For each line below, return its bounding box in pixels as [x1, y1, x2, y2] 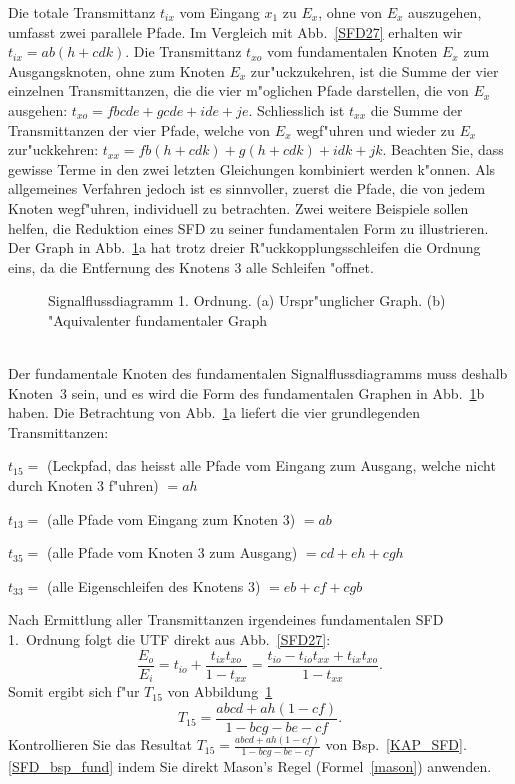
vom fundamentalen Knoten [266, 41, 438, 62]
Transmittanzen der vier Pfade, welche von [8, 119, 271, 140]
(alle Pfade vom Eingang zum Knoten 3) [46, 508, 296, 529]
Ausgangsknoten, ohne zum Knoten [8, 60, 225, 81]
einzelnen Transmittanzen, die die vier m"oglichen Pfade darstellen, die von [8, 80, 469, 101]
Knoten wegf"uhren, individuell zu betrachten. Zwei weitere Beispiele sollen [8, 197, 469, 218]
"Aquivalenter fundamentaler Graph [48, 309, 267, 330]
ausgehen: [8, 99, 68, 120]
